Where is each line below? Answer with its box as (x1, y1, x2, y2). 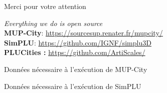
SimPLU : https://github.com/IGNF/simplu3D (4, 37, 151, 47)
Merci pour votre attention (4, 1, 86, 11)
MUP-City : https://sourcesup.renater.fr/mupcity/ (4, 27, 163, 38)
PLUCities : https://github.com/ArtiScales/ (4, 47, 145, 57)
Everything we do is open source (4, 17, 103, 28)
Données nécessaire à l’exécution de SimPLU (4, 80, 141, 91)
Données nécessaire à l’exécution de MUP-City (4, 63, 147, 74)
